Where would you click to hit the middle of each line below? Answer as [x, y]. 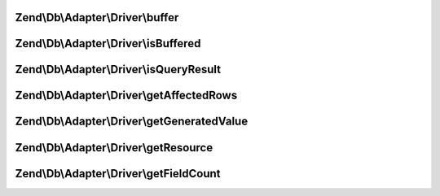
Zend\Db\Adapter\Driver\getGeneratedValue [132, 122]
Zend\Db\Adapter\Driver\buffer [97, 17]
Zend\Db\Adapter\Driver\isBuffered [108, 44]
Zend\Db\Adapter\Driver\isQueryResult [118, 70]
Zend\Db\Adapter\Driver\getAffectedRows [126, 96]
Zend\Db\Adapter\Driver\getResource [114, 148]
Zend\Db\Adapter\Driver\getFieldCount [118, 174]
